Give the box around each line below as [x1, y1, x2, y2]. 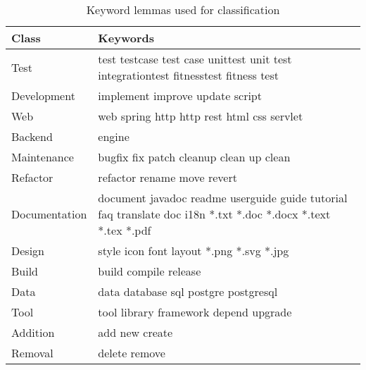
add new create [98, 324, 173, 340]
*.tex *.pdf [98, 222, 151, 238]
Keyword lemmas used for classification [86, 1, 280, 18]
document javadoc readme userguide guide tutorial [98, 190, 348, 206]
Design [11, 242, 44, 259]
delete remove [98, 345, 165, 361]
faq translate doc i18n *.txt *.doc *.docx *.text [98, 206, 331, 222]
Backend [11, 128, 53, 144]
